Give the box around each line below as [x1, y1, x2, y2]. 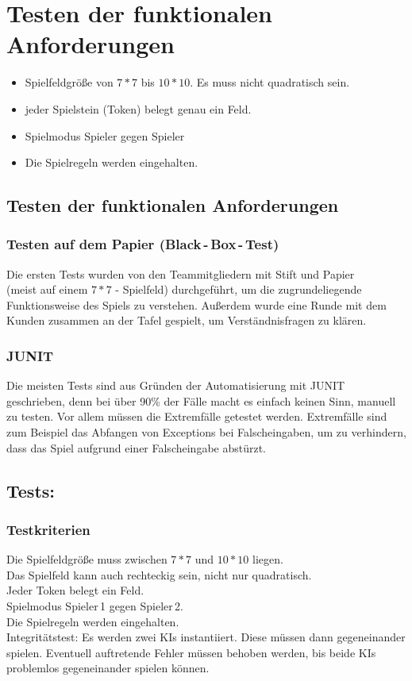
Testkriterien [6, 519, 90, 539]
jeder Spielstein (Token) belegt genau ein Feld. [25, 100, 252, 117]
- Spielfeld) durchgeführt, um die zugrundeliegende [115, 281, 362, 298]
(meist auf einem [6, 281, 88, 298]
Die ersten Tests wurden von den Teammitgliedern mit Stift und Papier [6, 265, 355, 282]
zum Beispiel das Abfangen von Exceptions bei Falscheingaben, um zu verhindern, [6, 424, 406, 441]
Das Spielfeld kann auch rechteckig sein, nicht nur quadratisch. [6, 566, 312, 583]
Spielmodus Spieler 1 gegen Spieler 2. [6, 598, 184, 614]
